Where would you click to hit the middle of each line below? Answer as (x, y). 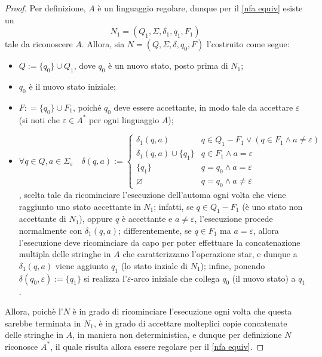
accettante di (42, 219)
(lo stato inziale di (154, 265)
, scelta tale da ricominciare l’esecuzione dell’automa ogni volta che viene (152, 194)
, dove (85, 65)
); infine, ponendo (233, 265)
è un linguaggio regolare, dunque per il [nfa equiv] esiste (200, 8)
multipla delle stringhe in (65, 254)
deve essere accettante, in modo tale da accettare (203, 107)
